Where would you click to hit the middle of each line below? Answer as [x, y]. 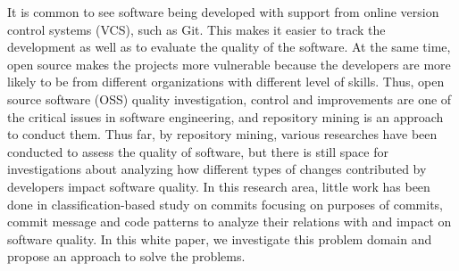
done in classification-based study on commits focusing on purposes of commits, [225, 204]
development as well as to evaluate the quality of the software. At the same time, [229, 47]
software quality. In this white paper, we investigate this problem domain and [220, 238]
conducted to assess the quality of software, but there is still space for [198, 151]
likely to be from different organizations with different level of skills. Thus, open [226, 82]
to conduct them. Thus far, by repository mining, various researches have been [222, 134]
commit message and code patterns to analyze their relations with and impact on [229, 222]
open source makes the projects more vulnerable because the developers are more [229, 64]
